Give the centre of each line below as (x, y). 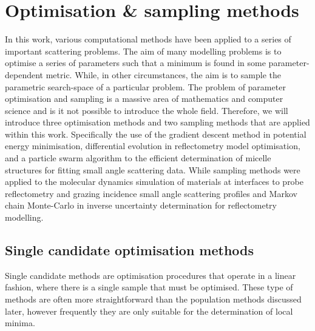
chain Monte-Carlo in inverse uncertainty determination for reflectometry (141, 205)
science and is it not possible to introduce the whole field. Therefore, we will (147, 110)
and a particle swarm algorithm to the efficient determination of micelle (138, 158)
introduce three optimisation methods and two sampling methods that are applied (157, 122)
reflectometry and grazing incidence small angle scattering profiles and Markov (151, 193)
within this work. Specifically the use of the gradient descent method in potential (156, 134)
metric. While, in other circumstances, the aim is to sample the (163, 74)
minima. (20, 323)
